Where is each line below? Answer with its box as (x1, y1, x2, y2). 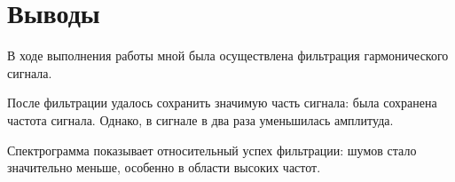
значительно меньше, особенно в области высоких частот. (7, 158, 321, 177)
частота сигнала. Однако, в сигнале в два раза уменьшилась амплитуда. (7, 110, 394, 129)
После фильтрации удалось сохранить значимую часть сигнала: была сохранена (7, 93, 437, 112)
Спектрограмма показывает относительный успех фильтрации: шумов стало (7, 140, 417, 159)
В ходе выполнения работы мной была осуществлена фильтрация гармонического (7, 46, 449, 65)
